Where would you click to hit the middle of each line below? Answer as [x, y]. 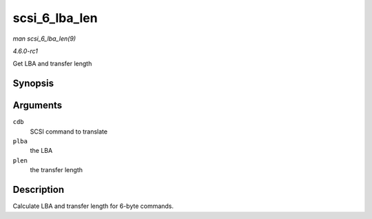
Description [39, 190]
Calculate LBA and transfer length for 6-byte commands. [93, 206]
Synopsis [33, 84]
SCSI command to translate [69, 132]
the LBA [41, 151]
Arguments [38, 106]
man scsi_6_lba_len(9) [44, 39]
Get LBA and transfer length [52, 64]
